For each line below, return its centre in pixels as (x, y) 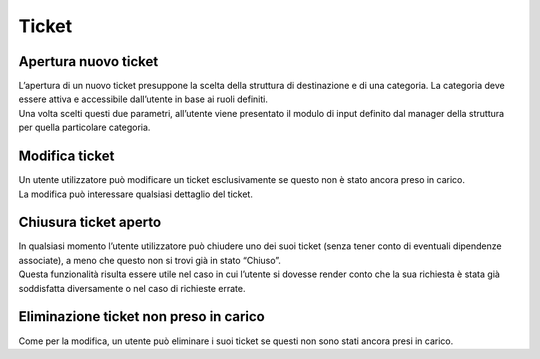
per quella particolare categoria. (84, 127)
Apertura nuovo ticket (88, 61)
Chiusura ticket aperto (90, 222)
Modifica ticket (66, 156)
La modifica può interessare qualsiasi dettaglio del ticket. (136, 194)
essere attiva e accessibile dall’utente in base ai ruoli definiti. (143, 99)
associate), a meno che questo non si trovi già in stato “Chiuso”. (150, 260)
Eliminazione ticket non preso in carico (141, 316)
